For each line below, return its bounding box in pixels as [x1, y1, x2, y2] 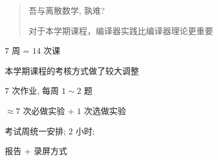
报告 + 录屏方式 [5, 144, 68, 157]
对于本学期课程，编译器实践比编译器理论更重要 [28, 24, 213, 36]
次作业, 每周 [11, 84, 59, 97]
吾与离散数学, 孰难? [28, 4, 105, 16]
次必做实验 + [23, 104, 74, 116]
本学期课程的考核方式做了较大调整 [5, 64, 139, 76]
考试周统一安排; [5, 124, 66, 137]
